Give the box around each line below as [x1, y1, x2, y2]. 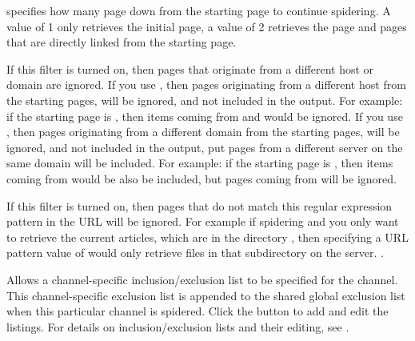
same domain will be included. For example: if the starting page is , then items [6, 154, 393, 171]
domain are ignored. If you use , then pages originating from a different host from [6, 76, 406, 93]
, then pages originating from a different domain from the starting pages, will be [6, 123, 400, 140]
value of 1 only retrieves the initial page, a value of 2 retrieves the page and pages [6, 18, 407, 34]
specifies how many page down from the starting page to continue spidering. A [6, 2, 391, 18]
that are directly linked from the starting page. [6, 34, 237, 50]
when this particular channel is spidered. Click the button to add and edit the [6, 303, 389, 319]
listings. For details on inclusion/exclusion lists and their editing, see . [6, 318, 349, 335]
